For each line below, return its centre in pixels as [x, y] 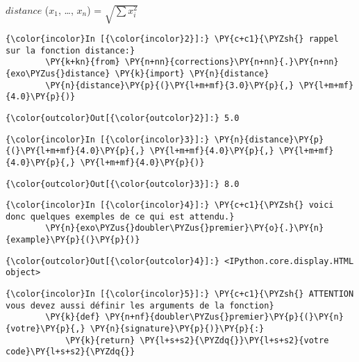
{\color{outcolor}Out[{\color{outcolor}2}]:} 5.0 [123, 118]
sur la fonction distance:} [70, 50]
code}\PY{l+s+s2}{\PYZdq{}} [70, 352]
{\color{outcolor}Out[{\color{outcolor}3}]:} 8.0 [123, 184]
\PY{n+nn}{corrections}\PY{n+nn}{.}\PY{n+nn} [232, 62]
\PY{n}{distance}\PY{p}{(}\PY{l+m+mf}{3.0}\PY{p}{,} [170, 85]
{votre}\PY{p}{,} [45, 329]
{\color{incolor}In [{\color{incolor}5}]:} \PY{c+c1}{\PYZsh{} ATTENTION [180, 294]
